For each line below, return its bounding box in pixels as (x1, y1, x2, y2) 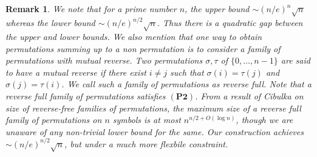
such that (170, 65, 204, 78)
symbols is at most (112, 113, 181, 126)
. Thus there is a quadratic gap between (157, 16, 303, 29)
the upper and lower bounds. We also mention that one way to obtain (5, 30, 262, 43)
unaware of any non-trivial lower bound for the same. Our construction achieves (5, 125, 304, 138)
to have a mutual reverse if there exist (5, 65, 146, 78)
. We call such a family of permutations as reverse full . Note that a (61, 78, 312, 90)
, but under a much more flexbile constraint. (64, 137, 228, 150)
